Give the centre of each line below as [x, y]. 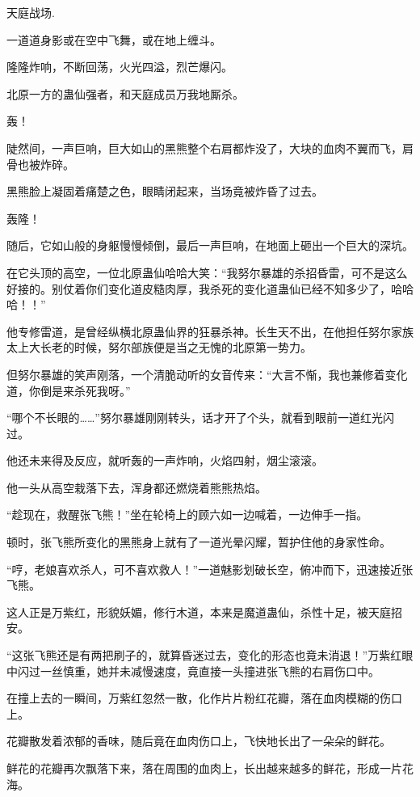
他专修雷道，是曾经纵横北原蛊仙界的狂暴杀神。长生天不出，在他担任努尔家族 [210, 331]
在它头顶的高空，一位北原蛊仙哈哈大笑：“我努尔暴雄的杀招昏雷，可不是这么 [207, 272]
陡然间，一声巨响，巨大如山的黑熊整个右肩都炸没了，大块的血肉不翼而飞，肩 [210, 148]
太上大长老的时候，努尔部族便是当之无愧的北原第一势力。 [159, 347]
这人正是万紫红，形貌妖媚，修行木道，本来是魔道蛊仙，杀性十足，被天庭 [199, 611]
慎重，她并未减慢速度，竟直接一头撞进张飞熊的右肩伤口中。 [221, 670]
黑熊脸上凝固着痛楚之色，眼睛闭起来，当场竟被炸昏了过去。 [165, 191]
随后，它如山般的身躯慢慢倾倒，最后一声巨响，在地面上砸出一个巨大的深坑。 [210, 245]
